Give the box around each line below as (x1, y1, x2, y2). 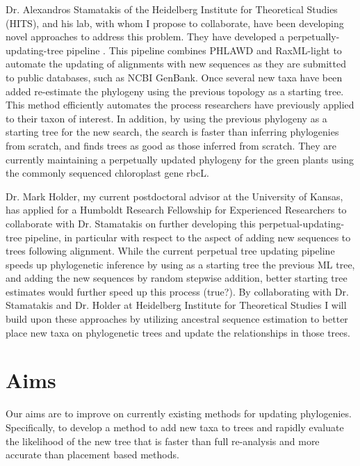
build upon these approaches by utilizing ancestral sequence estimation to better (6, 312, 348, 326)
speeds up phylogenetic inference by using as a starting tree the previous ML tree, (6, 257, 355, 271)
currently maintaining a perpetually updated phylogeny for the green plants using (6, 152, 354, 166)
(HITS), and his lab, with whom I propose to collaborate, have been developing (6, 15, 344, 30)
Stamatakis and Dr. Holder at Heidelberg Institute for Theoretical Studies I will (6, 298, 347, 312)
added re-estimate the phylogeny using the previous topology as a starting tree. (6, 83, 344, 98)
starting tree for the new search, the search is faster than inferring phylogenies (6, 124, 339, 139)
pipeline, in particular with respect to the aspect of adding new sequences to (25, 230, 351, 244)
